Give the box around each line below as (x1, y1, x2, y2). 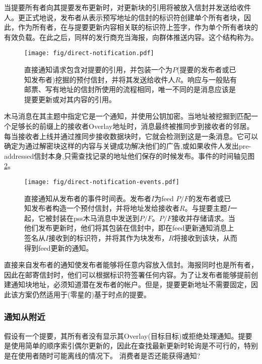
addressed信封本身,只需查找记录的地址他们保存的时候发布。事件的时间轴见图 (4, 150, 255, 161)
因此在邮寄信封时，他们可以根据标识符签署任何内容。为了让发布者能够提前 (4, 269, 251, 280)
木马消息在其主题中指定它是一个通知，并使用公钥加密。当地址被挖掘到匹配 (4, 111, 251, 121)
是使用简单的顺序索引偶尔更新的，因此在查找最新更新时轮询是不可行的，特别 (4, 340, 258, 351)
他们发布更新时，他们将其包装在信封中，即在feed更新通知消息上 (24, 222, 234, 233)
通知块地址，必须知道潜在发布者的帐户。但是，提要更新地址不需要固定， (11, 279, 251, 290)
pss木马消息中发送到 (73, 212, 140, 223)
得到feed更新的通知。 (24, 242, 93, 253)
